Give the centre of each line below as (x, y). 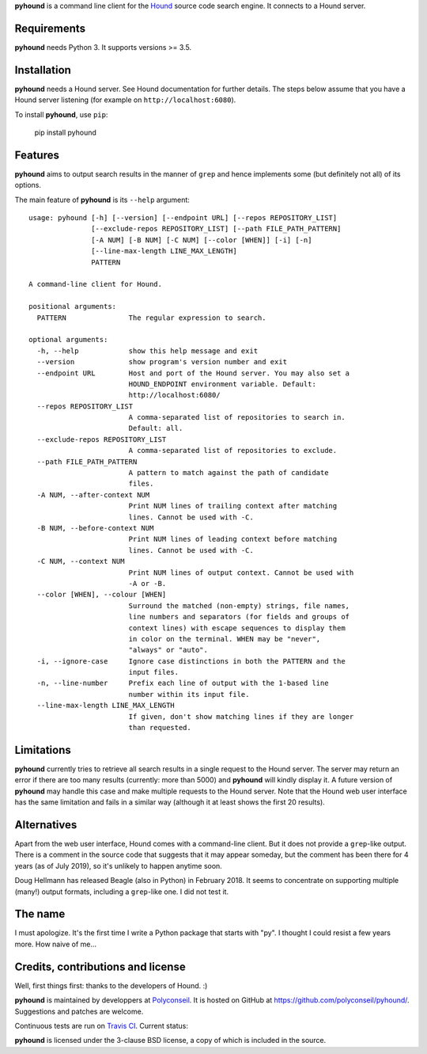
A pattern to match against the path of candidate (229, 473)
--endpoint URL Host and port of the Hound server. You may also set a (193, 373)
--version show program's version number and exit (162, 362)
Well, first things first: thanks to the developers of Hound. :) (111, 985)
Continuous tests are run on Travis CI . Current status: (102, 1025)
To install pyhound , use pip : (61, 114)
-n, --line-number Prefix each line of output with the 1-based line (183, 683)
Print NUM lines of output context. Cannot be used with (241, 573)
